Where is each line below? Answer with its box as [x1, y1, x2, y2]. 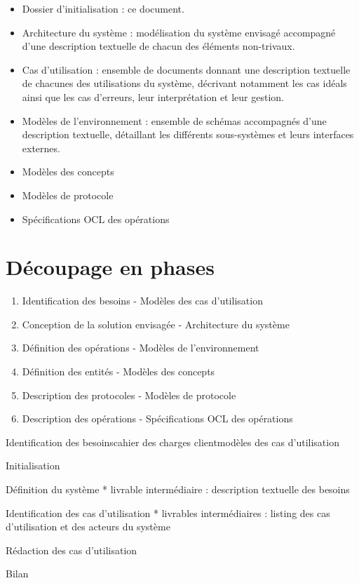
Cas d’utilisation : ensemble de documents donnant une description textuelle [22, 62, 351, 76]
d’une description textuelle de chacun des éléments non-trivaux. [22, 39, 295, 53]
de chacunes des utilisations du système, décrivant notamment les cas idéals [22, 76, 347, 91]
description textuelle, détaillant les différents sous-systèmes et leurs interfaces [22, 127, 354, 142]
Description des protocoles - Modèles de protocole [22, 387, 236, 402]
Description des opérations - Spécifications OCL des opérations [22, 411, 293, 426]
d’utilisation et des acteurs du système [6, 519, 170, 534]
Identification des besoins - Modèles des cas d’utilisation [22, 293, 263, 308]
